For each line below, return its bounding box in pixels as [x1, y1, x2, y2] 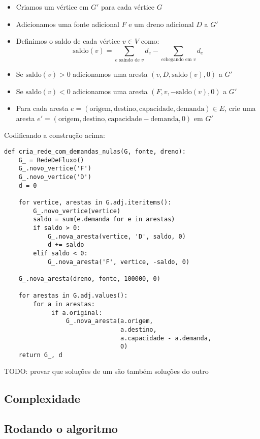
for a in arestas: [33, 300, 95, 308]
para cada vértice [101, 2, 155, 12]
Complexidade [4, 391, 80, 406]
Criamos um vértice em [16, 2, 89, 12]
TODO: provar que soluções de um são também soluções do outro [4, 366, 209, 376]
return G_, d [18, 351, 62, 359]
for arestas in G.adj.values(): [18, 292, 128, 300]
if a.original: [51, 309, 103, 316]
